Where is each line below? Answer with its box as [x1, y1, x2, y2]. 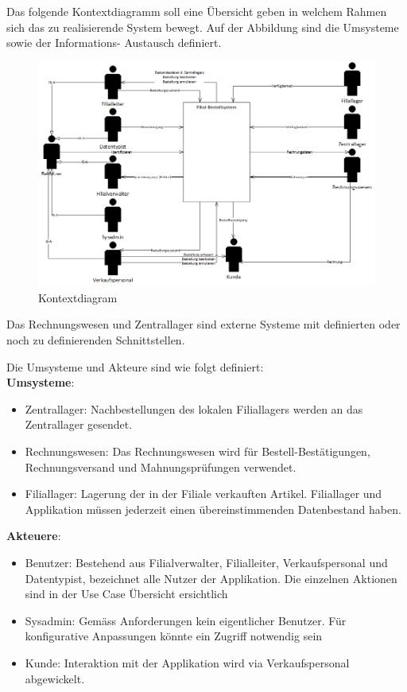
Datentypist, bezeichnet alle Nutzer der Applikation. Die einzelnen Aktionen [25, 570, 397, 586]
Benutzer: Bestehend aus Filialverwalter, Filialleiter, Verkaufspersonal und [25, 554, 388, 571]
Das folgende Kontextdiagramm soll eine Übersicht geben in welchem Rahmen [6, 3, 387, 19]
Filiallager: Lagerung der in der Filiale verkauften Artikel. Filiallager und [25, 485, 382, 502]
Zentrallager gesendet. [25, 416, 133, 433]
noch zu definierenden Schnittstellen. [6, 332, 185, 348]
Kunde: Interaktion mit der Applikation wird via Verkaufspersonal [25, 654, 350, 671]
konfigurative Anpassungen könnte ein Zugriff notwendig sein [25, 628, 323, 644]
